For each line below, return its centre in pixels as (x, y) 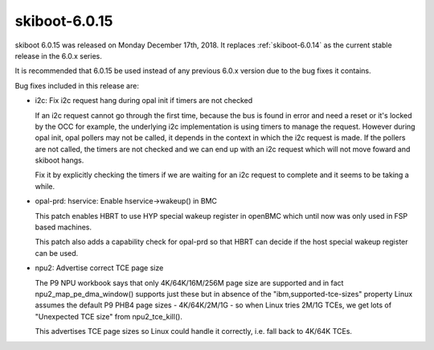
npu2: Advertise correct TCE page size (99, 268)
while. (45, 186)
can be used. (57, 253)
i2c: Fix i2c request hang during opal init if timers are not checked (144, 101)
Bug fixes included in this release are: (77, 85)
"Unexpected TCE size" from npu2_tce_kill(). (108, 316)
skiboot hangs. (59, 160)
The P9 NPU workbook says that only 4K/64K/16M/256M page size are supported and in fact (189, 282)
